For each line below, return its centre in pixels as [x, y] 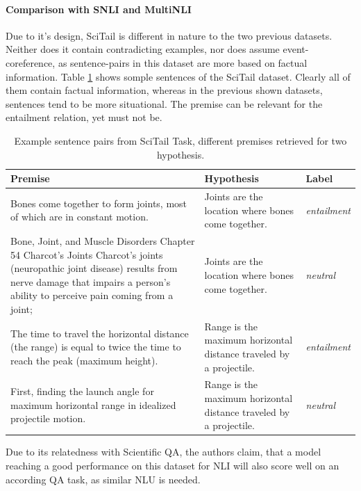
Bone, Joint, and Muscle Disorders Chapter [103, 241]
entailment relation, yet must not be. [84, 117]
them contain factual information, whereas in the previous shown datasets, [164, 90]
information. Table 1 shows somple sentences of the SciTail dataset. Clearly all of [178, 76]
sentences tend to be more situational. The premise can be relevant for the [164, 103]
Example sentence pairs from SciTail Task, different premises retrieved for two [180, 140]
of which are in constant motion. [79, 217]
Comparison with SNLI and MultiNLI [99, 9]
